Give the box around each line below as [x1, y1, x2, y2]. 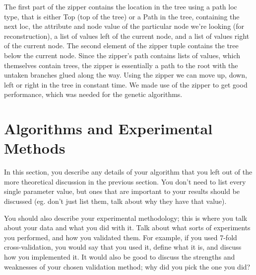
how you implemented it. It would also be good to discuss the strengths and [4, 252, 235, 262]
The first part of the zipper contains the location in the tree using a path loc [4, 1, 237, 11]
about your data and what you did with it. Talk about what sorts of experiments [4, 222, 251, 233]
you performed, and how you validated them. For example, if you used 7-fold [4, 232, 237, 242]
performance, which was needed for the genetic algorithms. [4, 89, 183, 99]
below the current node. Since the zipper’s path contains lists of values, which [4, 50, 241, 60]
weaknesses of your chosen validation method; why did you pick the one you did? [4, 261, 251, 272]
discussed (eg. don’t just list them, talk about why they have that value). [4, 196, 227, 206]
